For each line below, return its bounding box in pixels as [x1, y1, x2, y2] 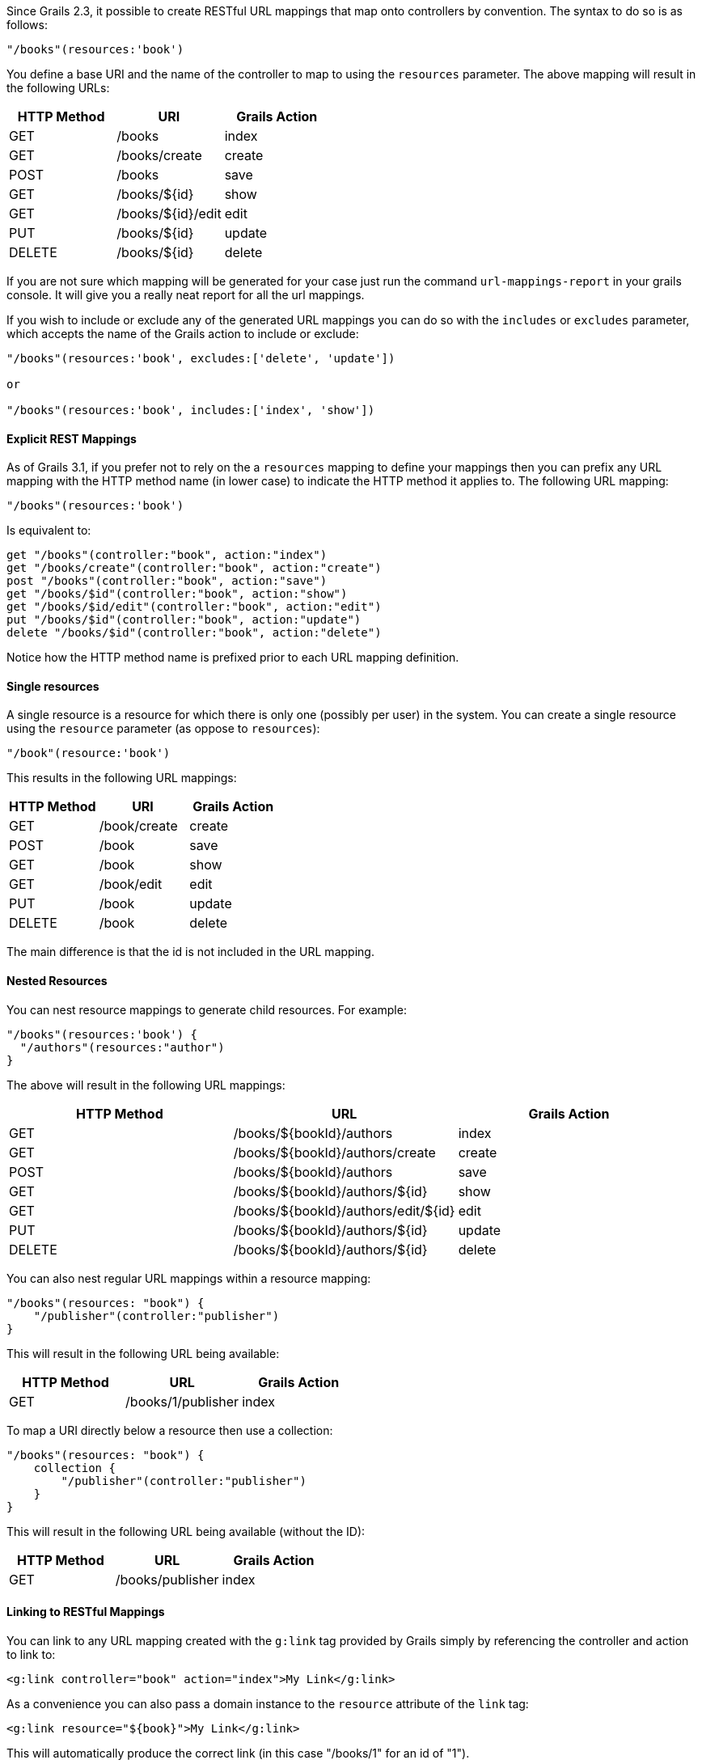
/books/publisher [115, 1571, 219, 1588]
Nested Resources [6, 974, 108, 988]
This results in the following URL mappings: [6, 771, 237, 785]
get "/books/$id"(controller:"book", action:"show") [6, 587, 348, 601]
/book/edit [99, 876, 163, 893]
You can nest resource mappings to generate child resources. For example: [6, 1002, 407, 1017]
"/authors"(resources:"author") [19, 1040, 225, 1054]
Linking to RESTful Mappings [6, 1605, 165, 1619]
